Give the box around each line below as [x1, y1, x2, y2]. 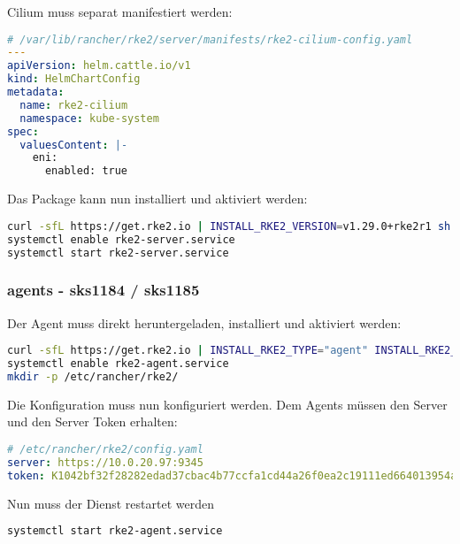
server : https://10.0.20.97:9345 [7, 456, 203, 469]
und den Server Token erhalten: [7, 412, 178, 431]
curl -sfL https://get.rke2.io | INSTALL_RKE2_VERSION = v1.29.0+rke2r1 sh [7, 219, 451, 233]
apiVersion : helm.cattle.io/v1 [7, 59, 191, 73]
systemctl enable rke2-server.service [7, 233, 235, 246]
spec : [7, 125, 39, 138]
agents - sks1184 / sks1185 [7, 279, 200, 301]
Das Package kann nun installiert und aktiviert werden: [7, 189, 308, 208]
